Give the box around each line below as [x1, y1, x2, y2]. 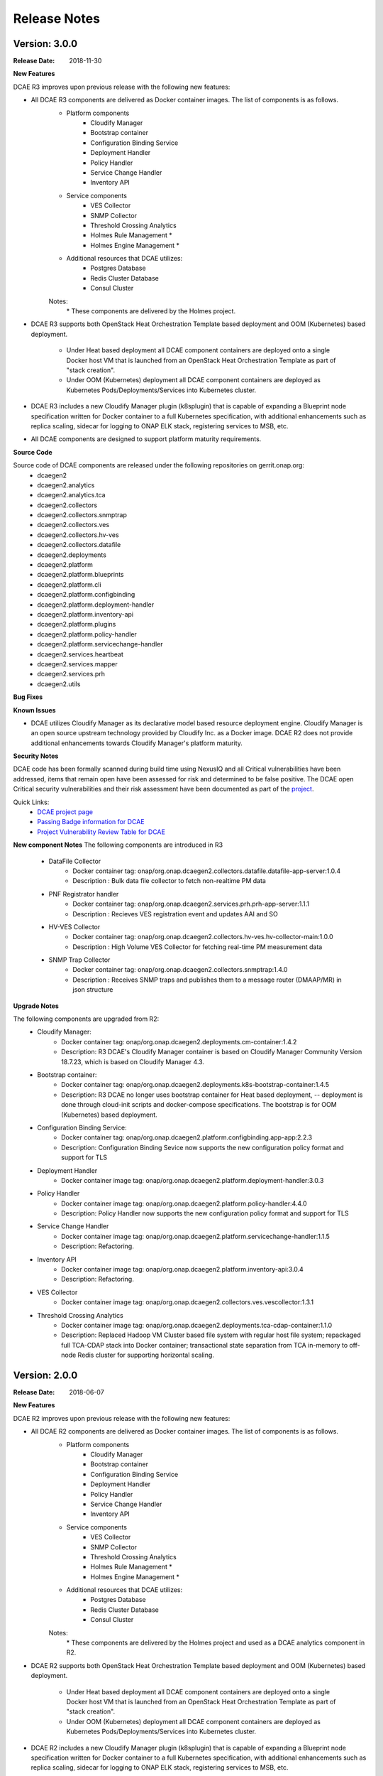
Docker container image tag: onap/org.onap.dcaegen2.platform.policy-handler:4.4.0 [61, 1199, 308, 1208]
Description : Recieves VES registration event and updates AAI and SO [72, 909, 278, 918]
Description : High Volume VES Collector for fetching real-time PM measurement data [72, 942, 323, 951]
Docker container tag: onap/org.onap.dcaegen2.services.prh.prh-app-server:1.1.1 [72, 899, 310, 909]
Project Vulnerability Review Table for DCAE [37, 828, 166, 836]
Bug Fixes [13, 693, 43, 701]
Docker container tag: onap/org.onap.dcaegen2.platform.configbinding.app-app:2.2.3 [61, 1133, 312, 1142]
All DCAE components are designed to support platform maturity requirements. [30, 435, 262, 443]
